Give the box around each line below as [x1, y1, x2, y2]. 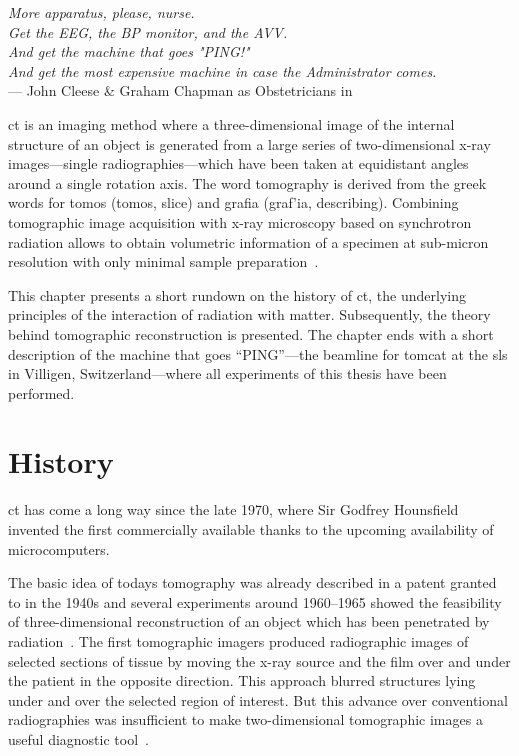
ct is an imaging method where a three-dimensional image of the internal [8, 113, 455, 134]
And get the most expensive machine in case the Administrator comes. [8, 60, 437, 81]
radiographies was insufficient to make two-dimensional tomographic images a [8, 709, 483, 730]
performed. [8, 382, 75, 403]
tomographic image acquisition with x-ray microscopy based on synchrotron [8, 211, 472, 232]
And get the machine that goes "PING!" [8, 41, 250, 62]
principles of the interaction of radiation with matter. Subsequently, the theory [8, 304, 491, 325]
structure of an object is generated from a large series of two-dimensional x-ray [8, 133, 491, 154]
